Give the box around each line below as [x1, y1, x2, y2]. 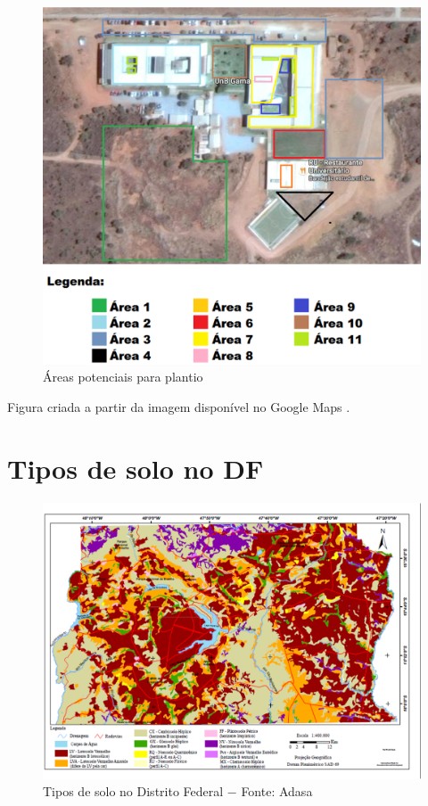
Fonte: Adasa [241, 782, 313, 801]
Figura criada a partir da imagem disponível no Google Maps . [7, 397, 350, 415]
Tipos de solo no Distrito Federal [43, 782, 224, 801]
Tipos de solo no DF [7, 449, 264, 486]
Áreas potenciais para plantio [43, 367, 203, 386]
